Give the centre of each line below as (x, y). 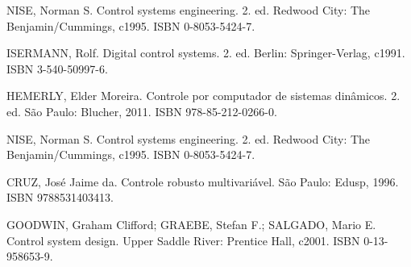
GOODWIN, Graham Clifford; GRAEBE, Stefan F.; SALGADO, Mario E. (191, 224)
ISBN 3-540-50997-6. (57, 68)
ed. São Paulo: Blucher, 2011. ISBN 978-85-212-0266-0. (142, 111)
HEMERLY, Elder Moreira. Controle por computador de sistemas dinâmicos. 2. (203, 96)
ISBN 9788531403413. (60, 197)
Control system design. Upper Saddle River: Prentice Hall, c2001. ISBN (183, 240)
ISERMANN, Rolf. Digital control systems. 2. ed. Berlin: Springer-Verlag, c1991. (206, 53)
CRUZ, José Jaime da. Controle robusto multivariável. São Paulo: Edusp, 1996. (203, 181)
